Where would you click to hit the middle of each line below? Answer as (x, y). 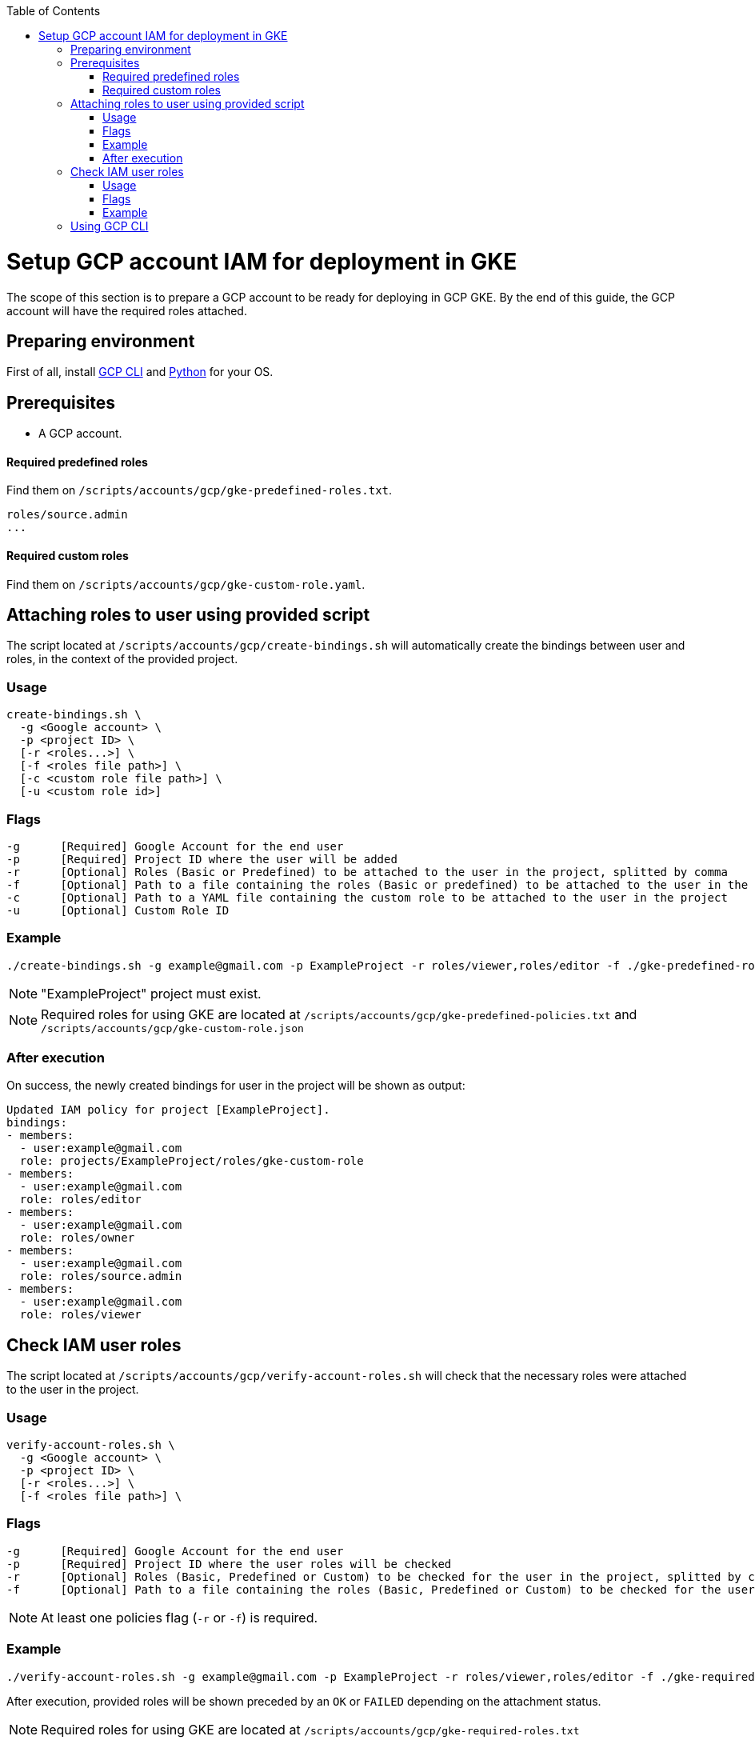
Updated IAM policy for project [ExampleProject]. (168, 1110)
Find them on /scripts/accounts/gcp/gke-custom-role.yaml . (186, 584)
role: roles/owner (77, 1238)
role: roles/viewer (80, 1315)
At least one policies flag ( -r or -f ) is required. (180, 1617)
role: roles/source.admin (101, 1276)
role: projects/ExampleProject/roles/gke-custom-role (192, 1161)
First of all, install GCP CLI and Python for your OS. (140, 372)
